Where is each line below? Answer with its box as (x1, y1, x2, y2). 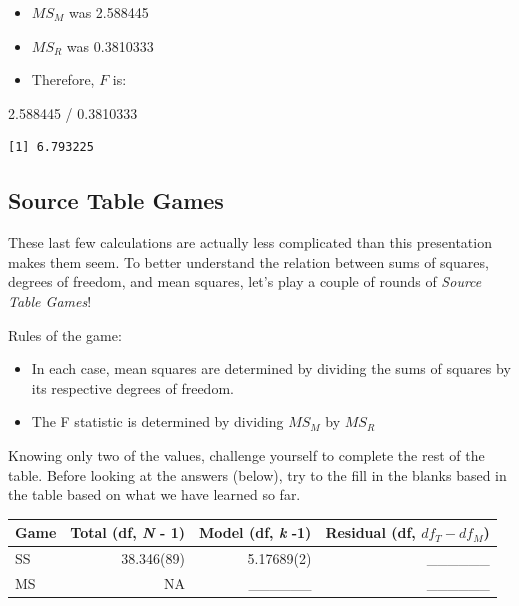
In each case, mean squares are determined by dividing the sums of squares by (31, 358, 511, 379)
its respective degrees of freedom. (31, 377, 234, 398)
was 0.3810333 (66, 35, 154, 56)
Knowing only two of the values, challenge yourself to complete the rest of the (8, 444, 485, 465)
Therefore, (31, 69, 95, 90)
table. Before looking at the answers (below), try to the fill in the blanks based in (8, 464, 507, 485)
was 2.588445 (68, 2, 149, 22)
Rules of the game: (8, 324, 122, 345)
